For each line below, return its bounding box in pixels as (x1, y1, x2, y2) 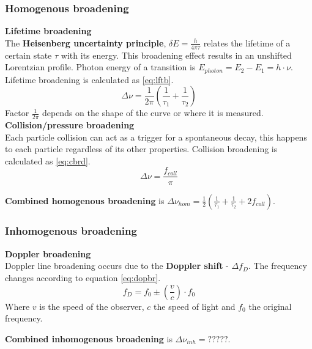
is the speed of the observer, (39, 299, 144, 312)
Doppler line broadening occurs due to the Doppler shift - (5, 259, 229, 272)
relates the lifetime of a (203, 36, 291, 49)
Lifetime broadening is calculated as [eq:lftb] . (5, 73, 174, 86)
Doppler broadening (5, 247, 91, 260)
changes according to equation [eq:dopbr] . (5, 271, 161, 284)
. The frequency (248, 259, 307, 272)
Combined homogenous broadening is (5, 194, 165, 207)
